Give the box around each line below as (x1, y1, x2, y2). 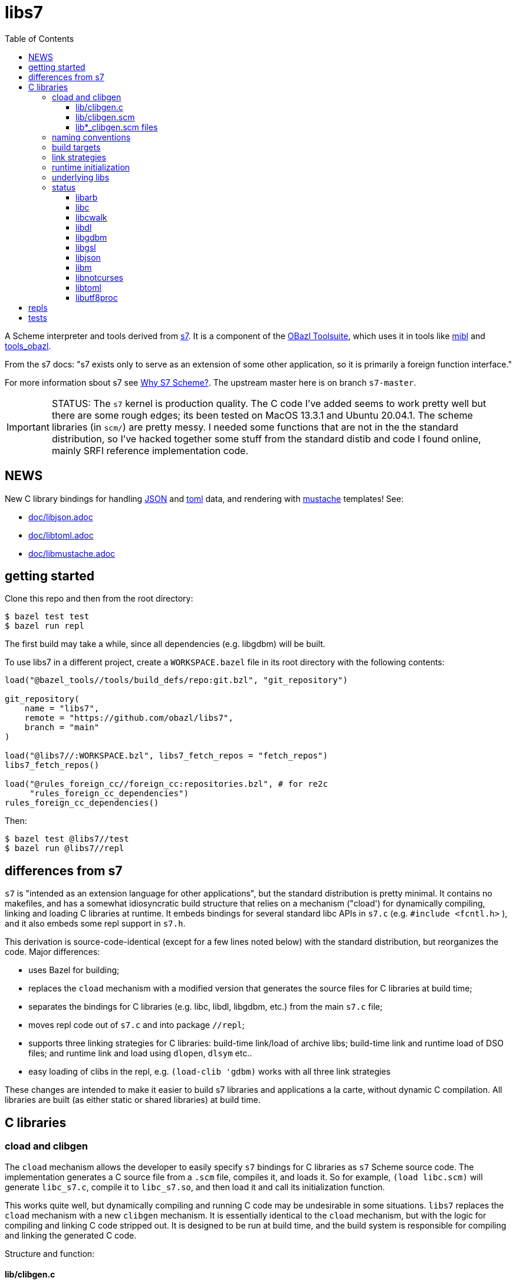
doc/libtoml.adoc (28, 530, 94, 540)
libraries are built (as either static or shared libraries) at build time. (5, 1095, 261, 1105)
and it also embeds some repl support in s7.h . (5, 918, 186, 929)
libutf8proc (75, 292, 118, 303)
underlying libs (52, 172, 110, 182)
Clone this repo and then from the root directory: (5, 593, 193, 604)
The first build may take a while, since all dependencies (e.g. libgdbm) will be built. (5, 639, 326, 649)
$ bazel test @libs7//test (5, 834, 129, 844)
